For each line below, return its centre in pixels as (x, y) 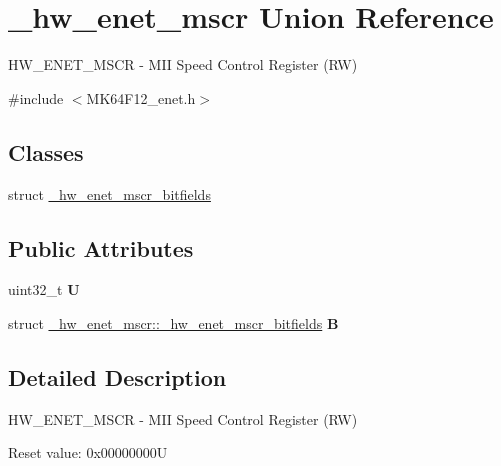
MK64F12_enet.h (141, 97)
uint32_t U (44, 289)
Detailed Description (117, 376)
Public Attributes (101, 247)
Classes (46, 151)
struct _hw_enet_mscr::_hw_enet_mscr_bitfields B (173, 322)
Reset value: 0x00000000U (88, 452)
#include (36, 97)
